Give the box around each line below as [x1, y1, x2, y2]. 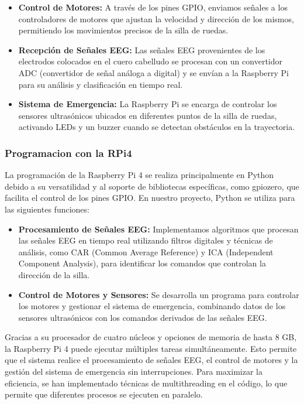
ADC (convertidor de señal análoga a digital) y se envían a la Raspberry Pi [18, 66, 289, 78]
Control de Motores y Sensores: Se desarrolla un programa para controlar [18, 288, 299, 300]
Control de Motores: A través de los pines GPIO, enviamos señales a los [18, 1, 288, 13]
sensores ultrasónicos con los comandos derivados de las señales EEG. [18, 311, 267, 323]
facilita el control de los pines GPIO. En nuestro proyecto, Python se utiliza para [5, 191, 295, 204]
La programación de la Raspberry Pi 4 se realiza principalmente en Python [5, 169, 274, 181]
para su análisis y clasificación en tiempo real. [18, 78, 183, 90]
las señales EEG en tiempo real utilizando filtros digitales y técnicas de [18, 234, 273, 246]
